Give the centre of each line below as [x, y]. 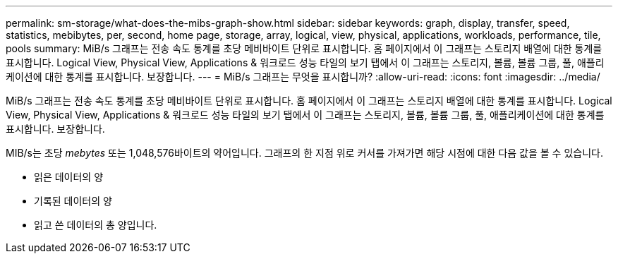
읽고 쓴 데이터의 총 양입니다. [96, 225]
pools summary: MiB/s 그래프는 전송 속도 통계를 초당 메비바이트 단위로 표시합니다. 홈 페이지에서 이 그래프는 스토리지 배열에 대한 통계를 [304, 48]
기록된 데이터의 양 [73, 201]
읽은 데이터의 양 [69, 177]
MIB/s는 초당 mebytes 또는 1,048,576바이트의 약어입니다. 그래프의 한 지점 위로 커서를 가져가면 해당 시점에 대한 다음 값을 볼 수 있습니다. [304, 153]
